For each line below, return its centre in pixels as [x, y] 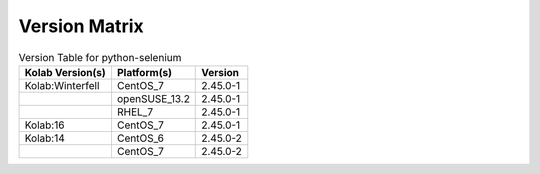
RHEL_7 [135, 112]
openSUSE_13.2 [153, 98]
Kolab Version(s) [65, 72]
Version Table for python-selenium [100, 57]
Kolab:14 [44, 138]
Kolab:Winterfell [62, 85]
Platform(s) [144, 72]
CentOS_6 [140, 138]
